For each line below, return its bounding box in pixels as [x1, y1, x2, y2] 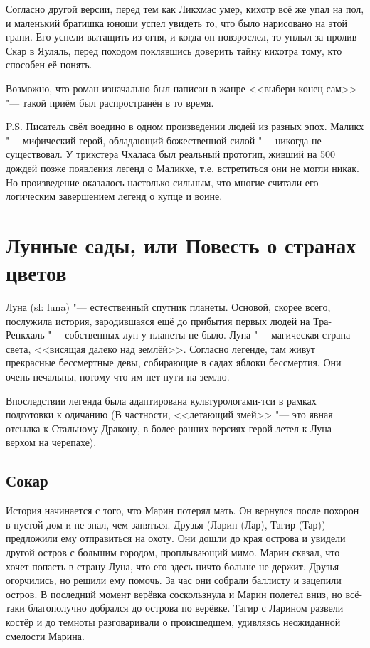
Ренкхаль [6, 327, 45, 342]
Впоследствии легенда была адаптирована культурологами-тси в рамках [6, 393, 317, 408]
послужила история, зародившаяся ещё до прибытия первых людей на [6, 313, 310, 328]
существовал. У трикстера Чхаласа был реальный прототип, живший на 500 [6, 147, 336, 161]
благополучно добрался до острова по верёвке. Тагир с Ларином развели [28, 600, 344, 615]
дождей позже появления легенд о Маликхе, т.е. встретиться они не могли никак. [6, 160, 359, 175]
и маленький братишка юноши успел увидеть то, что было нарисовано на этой [6, 15, 347, 30]
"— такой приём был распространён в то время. [6, 95, 214, 110]
